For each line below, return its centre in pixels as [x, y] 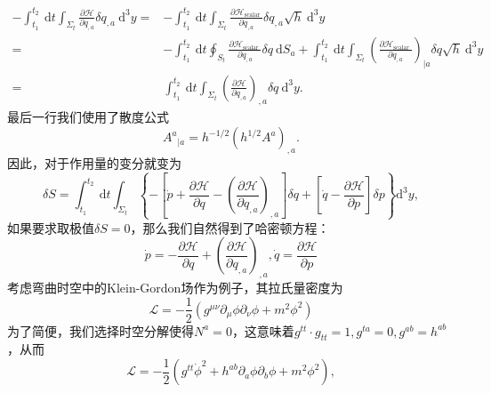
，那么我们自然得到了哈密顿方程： [230, 227]
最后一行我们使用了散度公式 [88, 117]
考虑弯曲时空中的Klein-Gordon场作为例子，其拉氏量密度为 [175, 287]
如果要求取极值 [51, 227]
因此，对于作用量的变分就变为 [94, 162]
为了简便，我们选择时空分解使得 [101, 330]
